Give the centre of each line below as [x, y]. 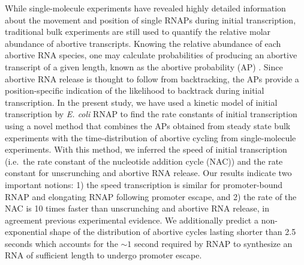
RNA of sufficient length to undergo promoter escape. [103, 255]
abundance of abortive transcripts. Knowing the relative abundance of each [143, 43]
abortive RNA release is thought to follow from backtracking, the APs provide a [152, 78]
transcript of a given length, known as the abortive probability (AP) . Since [144, 66]
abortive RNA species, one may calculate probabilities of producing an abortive [151, 55]
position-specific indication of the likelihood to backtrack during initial [135, 90]
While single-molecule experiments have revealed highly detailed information [145, 8]
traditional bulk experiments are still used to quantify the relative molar [138, 32]
